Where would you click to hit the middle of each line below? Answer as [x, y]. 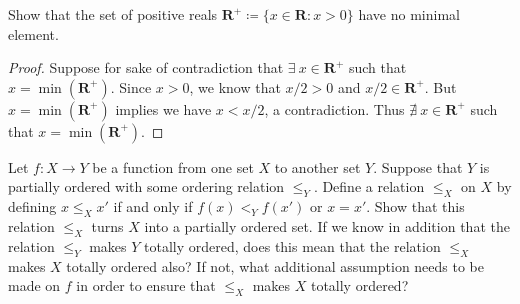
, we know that [235, 86]
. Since [131, 86]
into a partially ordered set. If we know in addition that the [327, 225]
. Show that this [415, 206]
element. [33, 33]
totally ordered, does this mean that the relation [292, 245]
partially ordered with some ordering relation [146, 186]
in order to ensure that [146, 285]
